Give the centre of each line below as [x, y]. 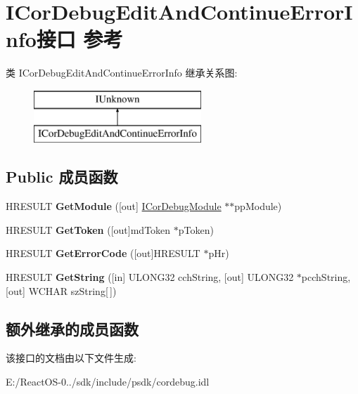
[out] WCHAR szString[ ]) [61, 290]
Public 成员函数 [62, 177]
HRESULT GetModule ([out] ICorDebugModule [114, 206]
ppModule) [258, 206]
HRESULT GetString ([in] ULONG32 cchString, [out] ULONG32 [150, 277]
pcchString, [326, 277]
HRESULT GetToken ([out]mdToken [88, 229]
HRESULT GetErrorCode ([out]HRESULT [103, 253]
